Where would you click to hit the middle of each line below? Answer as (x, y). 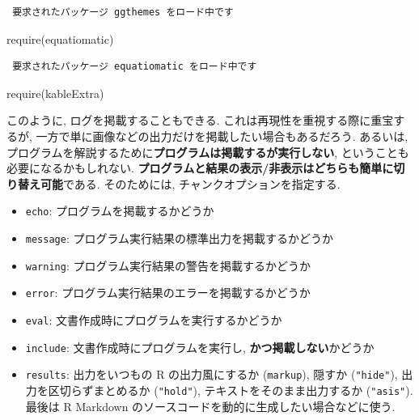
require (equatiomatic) (60, 38)
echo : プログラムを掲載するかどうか (120, 211)
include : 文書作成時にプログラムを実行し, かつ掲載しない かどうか (200, 347)
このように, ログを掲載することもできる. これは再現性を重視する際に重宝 (200, 120)
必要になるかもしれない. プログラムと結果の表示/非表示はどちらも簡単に (200, 168)
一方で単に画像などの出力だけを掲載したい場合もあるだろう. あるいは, (222, 136)
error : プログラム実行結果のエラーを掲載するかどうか (168, 293)
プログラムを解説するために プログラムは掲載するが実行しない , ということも (208, 152)
